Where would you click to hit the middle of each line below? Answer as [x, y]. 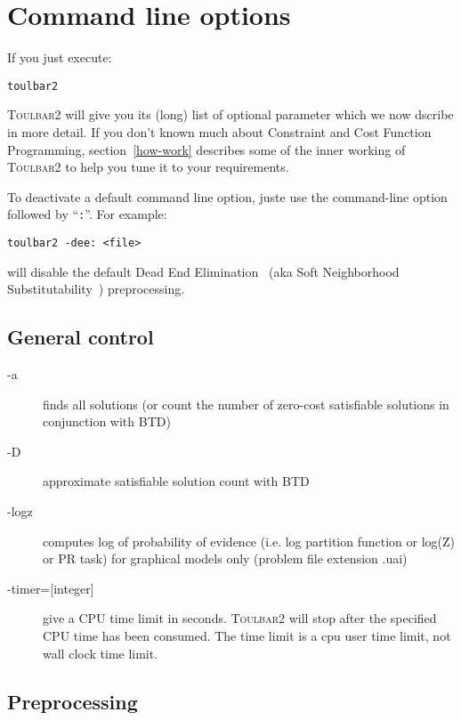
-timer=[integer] [51, 588]
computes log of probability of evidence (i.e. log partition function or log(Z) [249, 541]
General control [81, 337]
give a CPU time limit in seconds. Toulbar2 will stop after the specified [240, 618]
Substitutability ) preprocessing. [96, 289]
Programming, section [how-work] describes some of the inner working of [206, 149]
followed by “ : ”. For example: [87, 214]
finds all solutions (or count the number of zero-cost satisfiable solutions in [246, 404]
